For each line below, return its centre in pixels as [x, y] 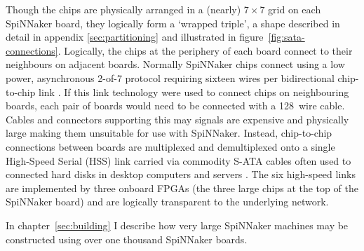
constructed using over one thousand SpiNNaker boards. [127, 239]
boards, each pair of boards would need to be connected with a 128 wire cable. [175, 106]
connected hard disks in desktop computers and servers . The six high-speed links [181, 174]
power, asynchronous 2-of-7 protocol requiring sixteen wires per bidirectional [170, 77]
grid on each [295, 9]
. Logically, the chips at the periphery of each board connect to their [205, 50]
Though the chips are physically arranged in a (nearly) [123, 9]
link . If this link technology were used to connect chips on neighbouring [194, 91]
